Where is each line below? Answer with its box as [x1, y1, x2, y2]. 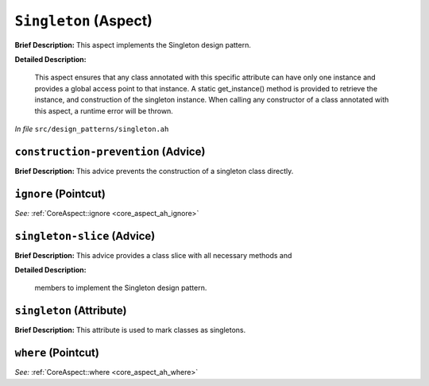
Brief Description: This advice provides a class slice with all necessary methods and [14, 250, 292, 260]
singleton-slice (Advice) [14, 229, 156, 242]
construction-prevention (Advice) [14, 145, 206, 158]
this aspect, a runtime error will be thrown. [34, 106, 174, 115]
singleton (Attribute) [14, 304, 127, 318]
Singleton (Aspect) [14, 12, 153, 29]
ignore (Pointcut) [14, 187, 106, 200]
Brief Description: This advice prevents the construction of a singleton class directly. [14, 166, 294, 176]
